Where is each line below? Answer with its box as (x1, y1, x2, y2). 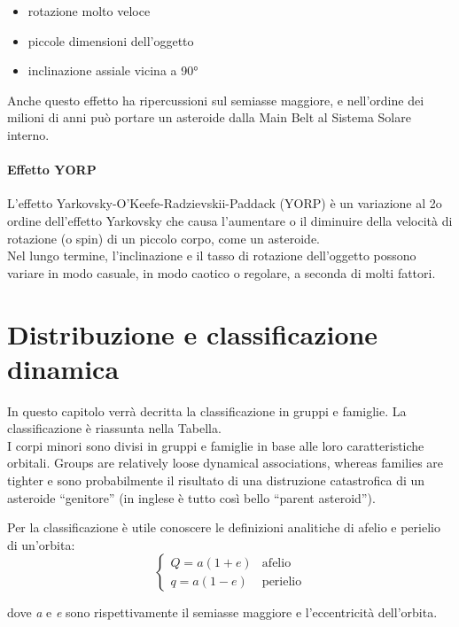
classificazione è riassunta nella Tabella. (7, 419, 222, 437)
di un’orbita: (7, 535, 75, 553)
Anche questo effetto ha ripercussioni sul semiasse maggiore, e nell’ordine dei (7, 90, 424, 109)
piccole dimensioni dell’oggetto (27, 31, 194, 50)
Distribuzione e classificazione (7, 315, 378, 352)
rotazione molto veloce (27, 2, 151, 19)
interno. (7, 125, 50, 143)
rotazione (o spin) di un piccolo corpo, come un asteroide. (7, 228, 320, 247)
